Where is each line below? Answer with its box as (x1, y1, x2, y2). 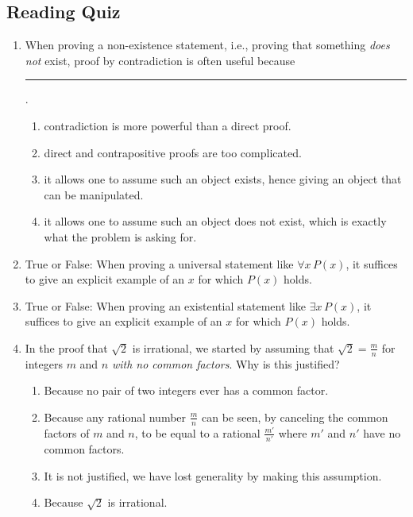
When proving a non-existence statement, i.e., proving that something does (25, 37, 390, 53)
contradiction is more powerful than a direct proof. (44, 117, 291, 133)
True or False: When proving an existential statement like (25, 297, 307, 314)
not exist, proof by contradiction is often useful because (25, 52, 295, 68)
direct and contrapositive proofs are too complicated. (44, 144, 302, 160)
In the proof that (25, 339, 108, 356)
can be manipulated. (44, 186, 144, 203)
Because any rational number (44, 408, 187, 425)
